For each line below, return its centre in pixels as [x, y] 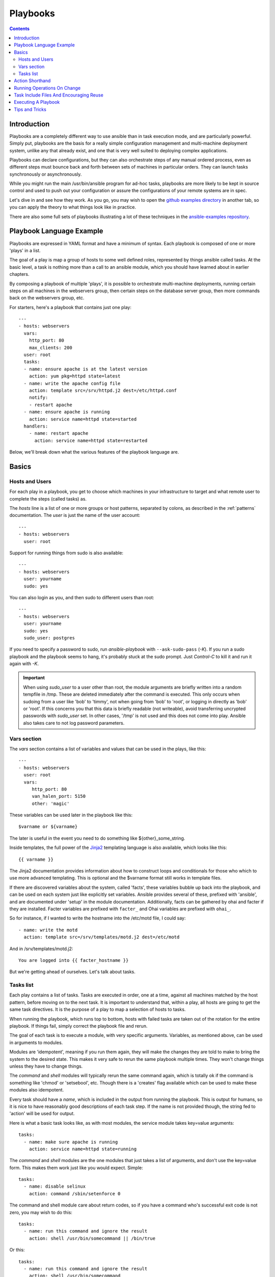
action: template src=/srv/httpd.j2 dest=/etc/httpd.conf [103, 390]
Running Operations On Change [47, 88]
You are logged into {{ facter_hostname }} [74, 960]
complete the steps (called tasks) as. [48, 499]
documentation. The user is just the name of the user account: [75, 515]
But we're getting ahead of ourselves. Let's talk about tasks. [73, 972]
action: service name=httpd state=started [83, 419]
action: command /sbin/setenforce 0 [75, 1193]
